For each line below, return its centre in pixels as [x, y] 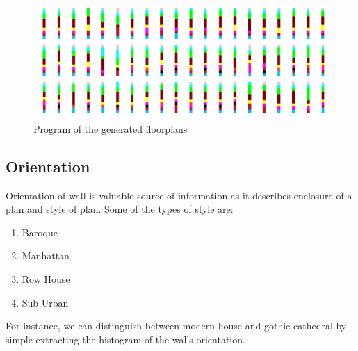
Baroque [40, 232]
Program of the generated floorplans [111, 128]
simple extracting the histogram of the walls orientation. [125, 339]
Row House [46, 278]
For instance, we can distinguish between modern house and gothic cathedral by [176, 326]
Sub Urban [45, 302]
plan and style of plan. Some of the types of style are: [120, 209]
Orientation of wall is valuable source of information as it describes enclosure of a [179, 195]
